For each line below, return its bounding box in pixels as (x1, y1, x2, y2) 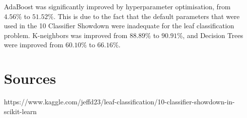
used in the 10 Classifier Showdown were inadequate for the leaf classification (4, 20, 234, 31)
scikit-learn (4, 106, 37, 116)
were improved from (4, 39, 63, 50)
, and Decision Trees (183, 30, 244, 40)
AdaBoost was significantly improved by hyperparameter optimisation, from (4, 1, 231, 11)
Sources (4, 68, 56, 88)
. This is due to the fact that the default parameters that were (53, 11, 240, 21)
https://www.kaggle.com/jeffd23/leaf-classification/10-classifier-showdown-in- (4, 97, 235, 107)
